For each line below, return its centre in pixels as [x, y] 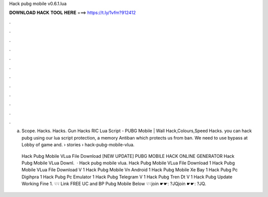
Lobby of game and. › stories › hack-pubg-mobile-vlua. [78, 145]
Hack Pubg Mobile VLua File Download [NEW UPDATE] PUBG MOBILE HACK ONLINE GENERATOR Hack [128, 156]
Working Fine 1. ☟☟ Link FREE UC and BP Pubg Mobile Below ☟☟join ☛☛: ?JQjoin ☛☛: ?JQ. [114, 184]
